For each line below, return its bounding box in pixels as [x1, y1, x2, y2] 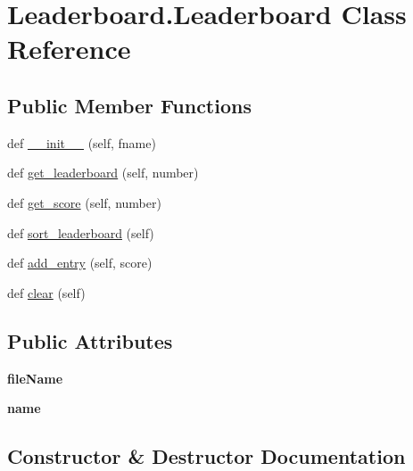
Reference [7, 30, 131, 67]
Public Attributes [7, 326, 173, 354]
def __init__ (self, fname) [7, 133, 156, 152]
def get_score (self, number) [7, 193, 161, 211]
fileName [7, 368, 63, 387]
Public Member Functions [7, 91, 252, 119]
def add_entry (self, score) [7, 253, 153, 272]
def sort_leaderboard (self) [7, 223, 154, 242]
